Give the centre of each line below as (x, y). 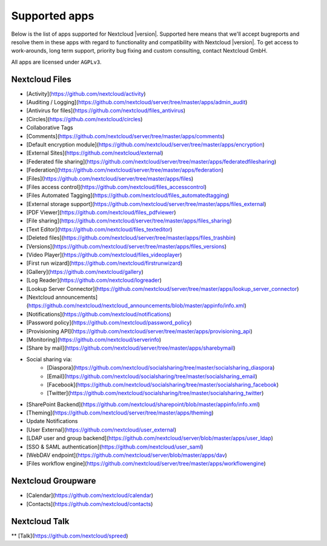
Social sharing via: (49, 359)
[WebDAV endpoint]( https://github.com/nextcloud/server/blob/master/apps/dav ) (127, 455)
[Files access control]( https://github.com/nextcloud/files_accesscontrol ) (117, 187)
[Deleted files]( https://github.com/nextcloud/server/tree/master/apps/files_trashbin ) (131, 238)
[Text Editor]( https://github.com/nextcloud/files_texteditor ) (99, 229)
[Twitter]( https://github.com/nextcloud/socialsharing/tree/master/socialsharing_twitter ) (155, 393)
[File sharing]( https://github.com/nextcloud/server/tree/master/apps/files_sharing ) (129, 221)
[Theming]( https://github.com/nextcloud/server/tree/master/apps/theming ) (120, 413)
